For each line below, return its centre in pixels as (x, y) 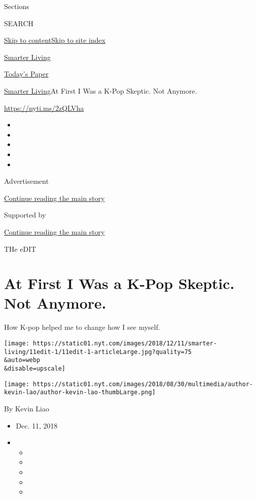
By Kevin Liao (27, 408)
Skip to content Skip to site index (55, 40)
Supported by (25, 215)
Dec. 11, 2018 (37, 425)
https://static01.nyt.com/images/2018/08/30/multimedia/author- (143, 384)
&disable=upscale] (35, 368)
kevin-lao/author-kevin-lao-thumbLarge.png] (80, 393)
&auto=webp (22, 360)
